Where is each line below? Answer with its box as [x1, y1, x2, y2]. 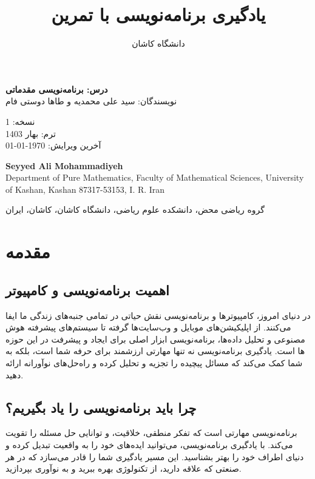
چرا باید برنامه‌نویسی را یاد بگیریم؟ [5, 398, 197, 417]
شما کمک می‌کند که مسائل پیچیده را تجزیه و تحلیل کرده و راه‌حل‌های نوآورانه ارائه [5, 357, 303, 369]
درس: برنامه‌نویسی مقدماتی [5, 82, 108, 95]
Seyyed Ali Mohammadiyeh [5, 159, 123, 172]
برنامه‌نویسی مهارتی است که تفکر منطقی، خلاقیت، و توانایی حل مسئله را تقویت [5, 426, 297, 439]
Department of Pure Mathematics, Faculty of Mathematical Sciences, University [5, 171, 304, 184]
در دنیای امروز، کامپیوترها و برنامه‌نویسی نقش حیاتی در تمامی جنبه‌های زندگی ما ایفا [5, 309, 311, 321]
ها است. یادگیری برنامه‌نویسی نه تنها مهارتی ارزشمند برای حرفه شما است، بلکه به [5, 344, 305, 357]
